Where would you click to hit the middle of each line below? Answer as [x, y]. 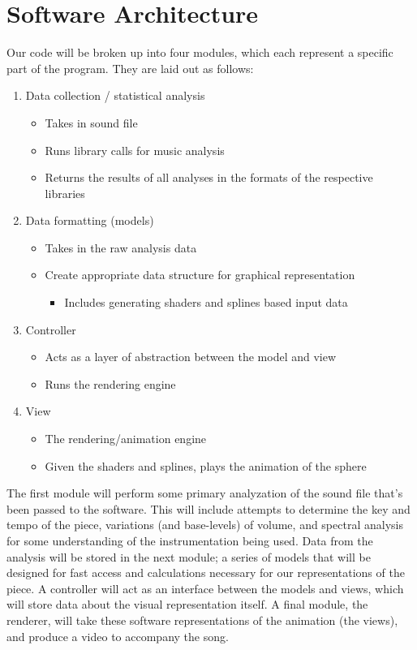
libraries [65, 193]
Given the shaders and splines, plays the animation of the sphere [206, 465]
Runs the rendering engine [110, 383]
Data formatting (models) [90, 220]
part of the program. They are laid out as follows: [130, 68]
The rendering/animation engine [126, 439]
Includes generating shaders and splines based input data [206, 302]
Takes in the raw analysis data [121, 247]
